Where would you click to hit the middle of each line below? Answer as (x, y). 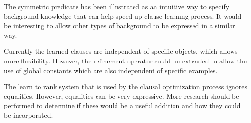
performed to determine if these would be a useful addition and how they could (122, 105)
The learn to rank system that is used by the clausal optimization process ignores (125, 86)
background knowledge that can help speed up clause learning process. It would (123, 16)
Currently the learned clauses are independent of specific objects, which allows (121, 51)
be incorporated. (29, 115)
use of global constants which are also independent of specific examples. (111, 70)
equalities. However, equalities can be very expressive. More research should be (122, 96)
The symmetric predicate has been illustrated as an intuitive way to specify (117, 6)
